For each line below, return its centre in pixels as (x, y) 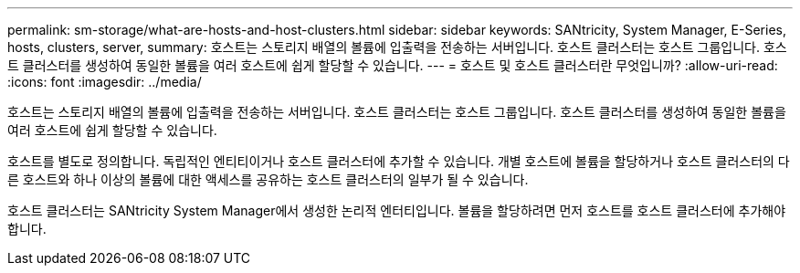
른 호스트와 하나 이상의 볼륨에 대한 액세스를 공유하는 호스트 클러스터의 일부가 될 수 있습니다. (268, 179)
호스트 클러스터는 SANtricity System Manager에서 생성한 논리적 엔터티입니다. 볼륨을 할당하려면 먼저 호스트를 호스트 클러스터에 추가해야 (397, 210)
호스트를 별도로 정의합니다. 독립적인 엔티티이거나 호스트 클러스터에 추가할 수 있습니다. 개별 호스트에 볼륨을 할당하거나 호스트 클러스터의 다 (399, 161)
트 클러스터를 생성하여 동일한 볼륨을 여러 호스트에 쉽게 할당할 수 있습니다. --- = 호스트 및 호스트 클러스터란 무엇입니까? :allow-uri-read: (393, 65)
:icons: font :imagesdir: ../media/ (105, 82)
